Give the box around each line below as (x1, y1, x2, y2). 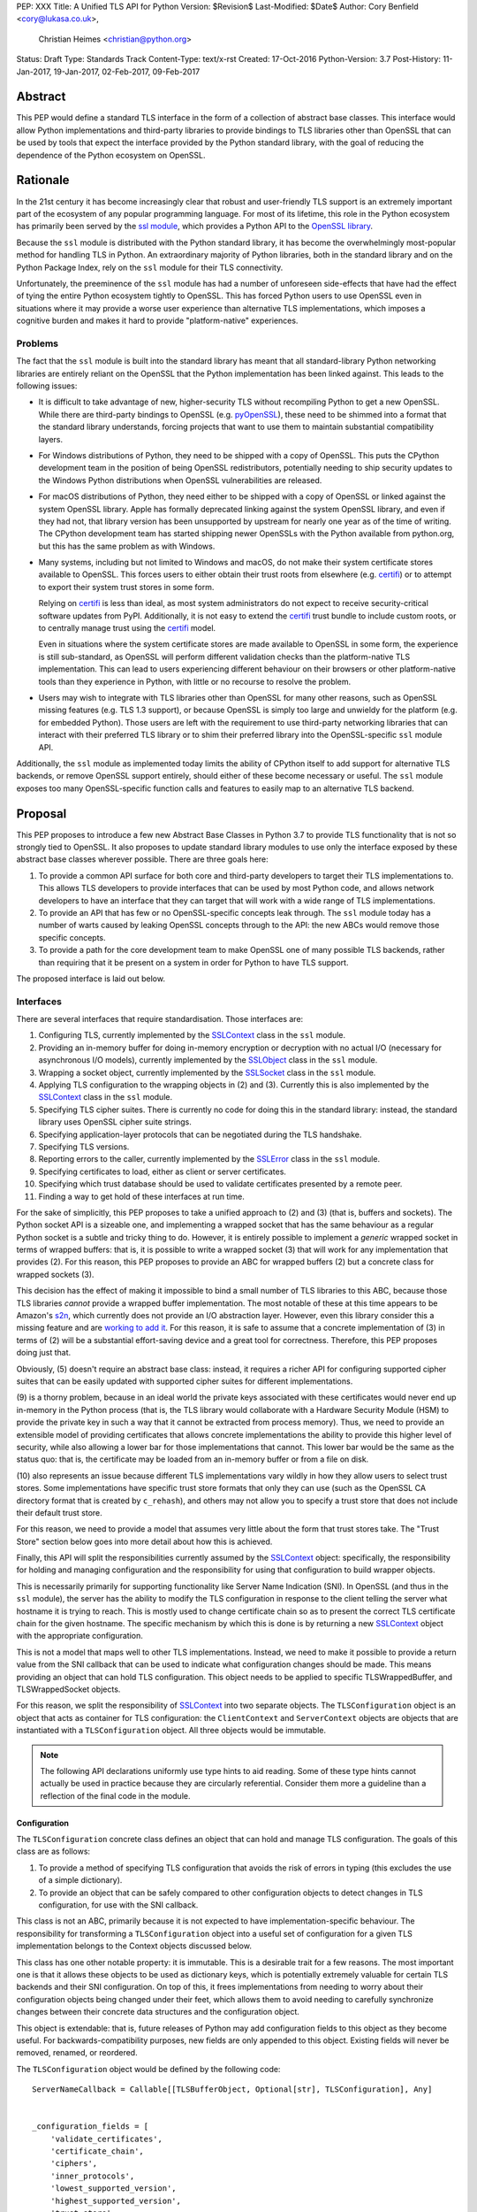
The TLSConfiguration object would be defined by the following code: (16, 2063, 281, 2074)
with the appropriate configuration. (16, 1631, 143, 1641)
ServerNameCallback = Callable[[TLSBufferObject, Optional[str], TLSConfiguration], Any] (32, 2085, 433, 2094)
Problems (16, 337, 59, 349)
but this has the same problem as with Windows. (38, 541, 216, 551)
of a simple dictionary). (38, 1875, 123, 1886)
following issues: (16, 380, 78, 391)
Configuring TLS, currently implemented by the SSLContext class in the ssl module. (38, 1030, 346, 1041)
